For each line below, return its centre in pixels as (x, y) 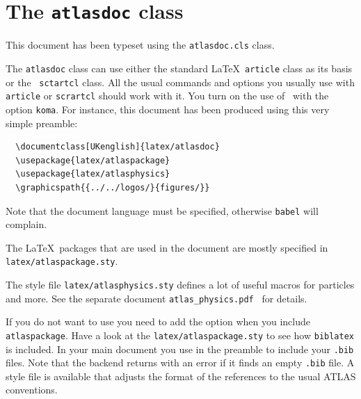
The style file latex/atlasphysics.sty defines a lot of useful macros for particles (180, 284)
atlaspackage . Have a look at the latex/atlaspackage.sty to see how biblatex (180, 335)
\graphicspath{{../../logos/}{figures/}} (113, 187)
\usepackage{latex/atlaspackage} (93, 160)
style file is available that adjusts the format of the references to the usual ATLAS (181, 376)
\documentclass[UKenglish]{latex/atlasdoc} (118, 147)
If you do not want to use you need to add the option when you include (158, 321)
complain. (26, 224)
